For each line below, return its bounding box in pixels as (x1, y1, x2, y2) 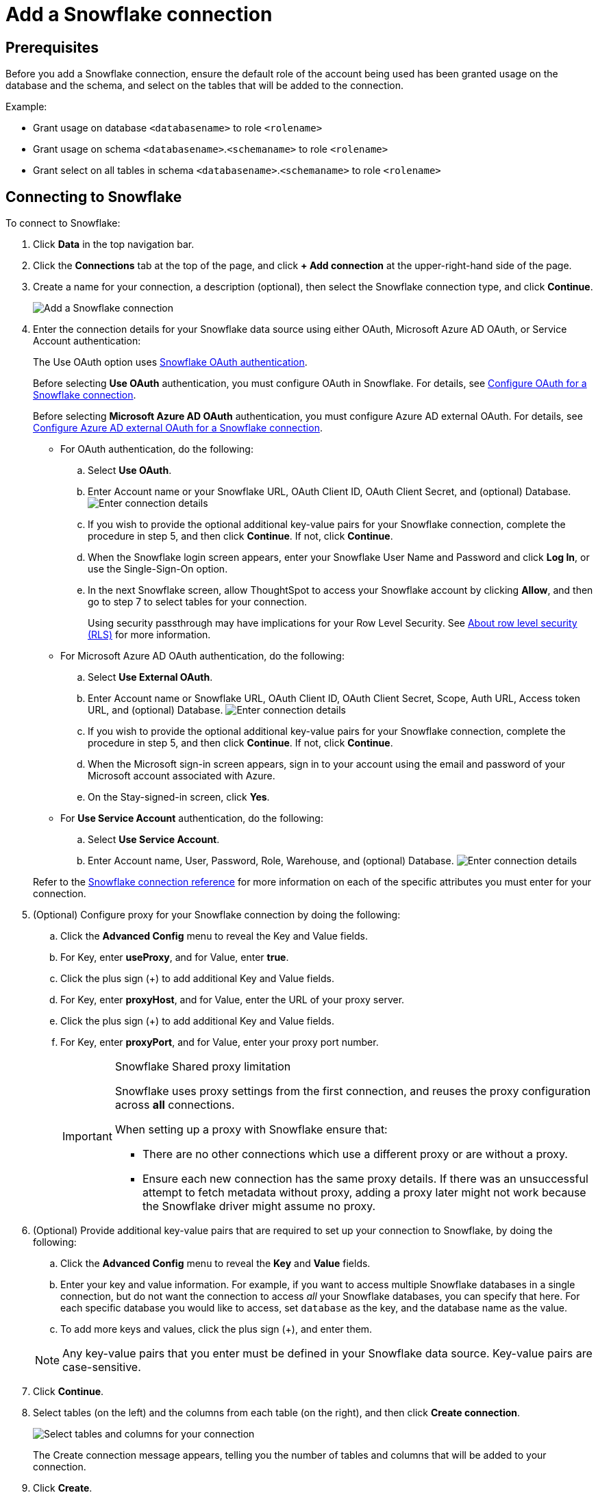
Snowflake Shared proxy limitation (114, 1059, 291, 1074)
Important (62, 1129, 112, 1144)
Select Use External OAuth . (88, 671, 213, 683)
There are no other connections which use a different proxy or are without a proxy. (142, 1147, 568, 1162)
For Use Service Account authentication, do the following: (60, 812, 323, 825)
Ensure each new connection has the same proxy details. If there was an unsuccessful (142, 1172, 588, 1186)
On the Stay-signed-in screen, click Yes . (88, 791, 270, 803)
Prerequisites (5, 38, 99, 56)
